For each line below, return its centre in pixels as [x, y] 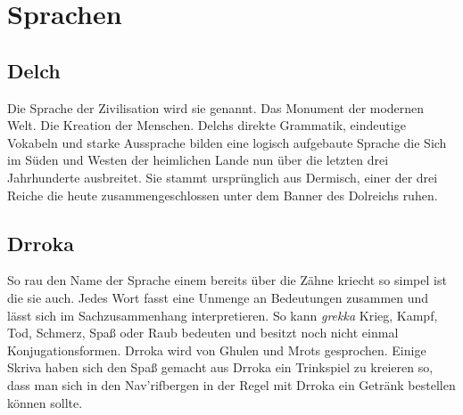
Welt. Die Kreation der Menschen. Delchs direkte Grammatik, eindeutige [207, 125]
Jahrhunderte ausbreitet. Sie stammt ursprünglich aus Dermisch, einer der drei [223, 177]
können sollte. [45, 402]
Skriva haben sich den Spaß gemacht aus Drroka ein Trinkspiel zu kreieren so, [220, 367]
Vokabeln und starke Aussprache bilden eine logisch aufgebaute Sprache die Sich [227, 142]
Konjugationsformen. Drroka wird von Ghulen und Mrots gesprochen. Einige [217, 350]
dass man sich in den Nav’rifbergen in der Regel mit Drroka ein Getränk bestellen [231, 384]
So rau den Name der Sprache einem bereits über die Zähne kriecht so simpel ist [227, 280]
